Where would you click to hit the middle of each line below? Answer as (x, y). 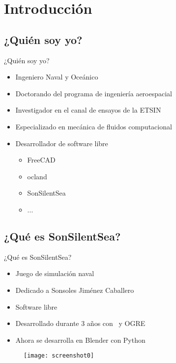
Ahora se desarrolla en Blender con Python (80, 340)
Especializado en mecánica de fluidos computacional (94, 126)
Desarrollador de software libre (62, 143)
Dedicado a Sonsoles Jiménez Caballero (75, 290)
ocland (37, 176)
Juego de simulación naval (55, 273)
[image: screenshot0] (59, 356)
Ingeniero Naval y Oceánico (57, 77)
